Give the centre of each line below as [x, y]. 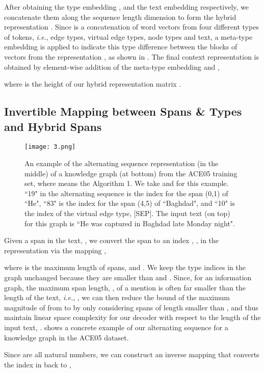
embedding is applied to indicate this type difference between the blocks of [121, 47]
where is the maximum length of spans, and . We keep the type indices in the [125, 267]
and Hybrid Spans [53, 126]
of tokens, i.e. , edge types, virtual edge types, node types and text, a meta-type [128, 36]
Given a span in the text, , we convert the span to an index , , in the [112, 240]
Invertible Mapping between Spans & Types [123, 111]
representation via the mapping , [55, 250]
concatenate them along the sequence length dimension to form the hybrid [120, 17]
